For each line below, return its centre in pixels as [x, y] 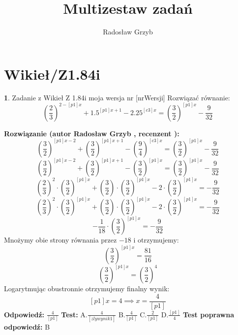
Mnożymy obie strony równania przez [60, 240]
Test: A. [74, 314]
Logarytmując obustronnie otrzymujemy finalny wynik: [87, 288]
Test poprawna [209, 314]
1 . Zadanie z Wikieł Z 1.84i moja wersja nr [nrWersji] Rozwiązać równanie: [117, 97]
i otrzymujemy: [156, 240]
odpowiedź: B [27, 327]
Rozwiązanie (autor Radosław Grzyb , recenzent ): [92, 133]
